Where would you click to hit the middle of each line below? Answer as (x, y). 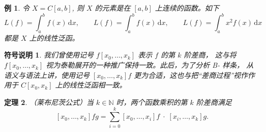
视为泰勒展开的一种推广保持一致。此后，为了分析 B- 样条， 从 (150, 65)
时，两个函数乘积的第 (152, 102)
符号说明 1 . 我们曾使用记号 (49, 55)
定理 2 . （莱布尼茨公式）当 (49, 102)
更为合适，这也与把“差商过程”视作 (191, 75)
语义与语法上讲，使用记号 (47, 75)
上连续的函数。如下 (187, 8)
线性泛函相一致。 (98, 85)
